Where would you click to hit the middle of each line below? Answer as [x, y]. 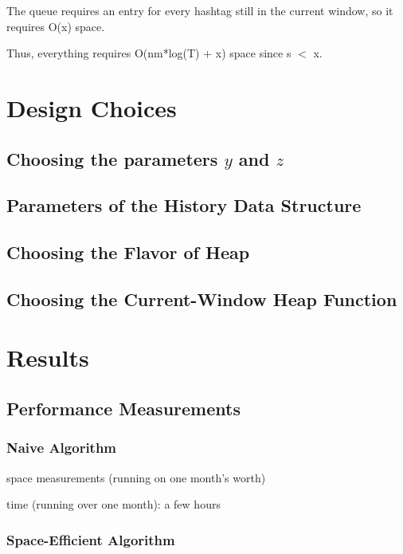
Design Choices [92, 107]
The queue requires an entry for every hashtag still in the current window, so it [200, 10]
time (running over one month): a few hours [113, 504]
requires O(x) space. [56, 26]
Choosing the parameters [112, 158]
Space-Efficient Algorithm [91, 539]
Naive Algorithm [62, 448]
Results [48, 358]
